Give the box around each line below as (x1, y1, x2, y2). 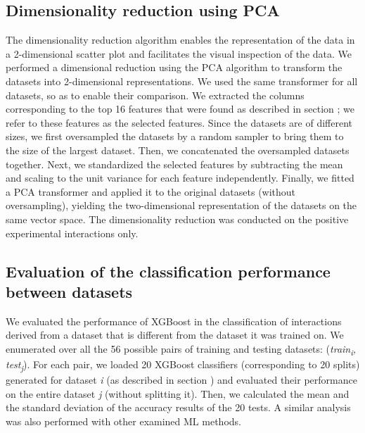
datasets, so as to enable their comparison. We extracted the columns (6, 87, 305, 102)
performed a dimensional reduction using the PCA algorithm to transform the (6, 60, 342, 75)
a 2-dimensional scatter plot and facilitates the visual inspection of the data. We (6, 46, 352, 61)
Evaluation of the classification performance (6, 260, 331, 282)
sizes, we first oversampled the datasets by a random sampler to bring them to (6, 129, 344, 144)
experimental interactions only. (6, 225, 139, 240)
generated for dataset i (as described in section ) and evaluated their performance (6, 372, 357, 387)
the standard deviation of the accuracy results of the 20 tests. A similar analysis (6, 400, 351, 415)
